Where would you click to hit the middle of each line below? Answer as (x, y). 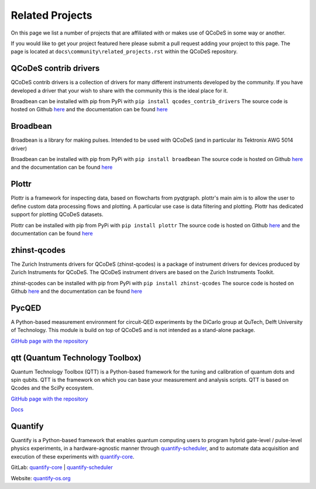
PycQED (26, 308)
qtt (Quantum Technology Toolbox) (76, 358)
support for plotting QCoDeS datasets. (57, 214)
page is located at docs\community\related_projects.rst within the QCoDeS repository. (124, 52)
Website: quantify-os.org (41, 478)
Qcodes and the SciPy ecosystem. (52, 388)
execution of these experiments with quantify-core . (73, 456)
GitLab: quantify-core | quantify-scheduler (62, 467)
